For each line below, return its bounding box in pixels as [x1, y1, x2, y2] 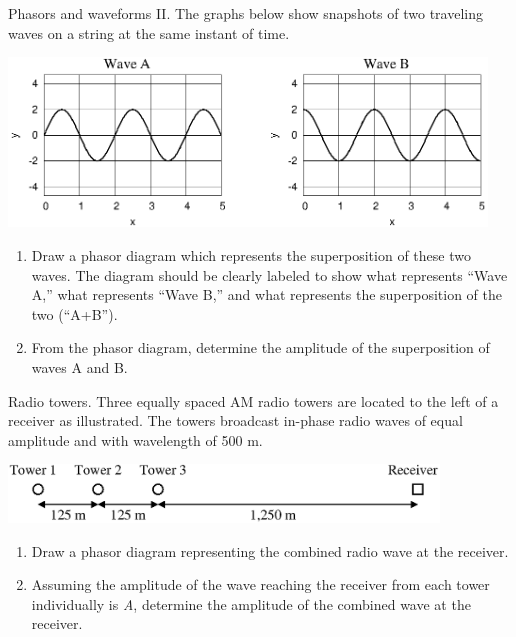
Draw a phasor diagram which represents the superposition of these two [31, 244, 471, 265]
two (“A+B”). [31, 303, 118, 324]
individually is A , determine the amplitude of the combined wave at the [31, 593, 471, 614]
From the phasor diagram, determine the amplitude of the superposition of [31, 337, 490, 358]
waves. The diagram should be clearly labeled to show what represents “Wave [31, 264, 508, 285]
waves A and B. [31, 356, 128, 377]
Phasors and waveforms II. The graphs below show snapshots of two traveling [8, 3, 483, 23]
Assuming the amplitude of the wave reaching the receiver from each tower [31, 574, 490, 595]
